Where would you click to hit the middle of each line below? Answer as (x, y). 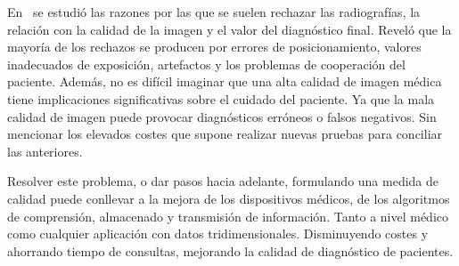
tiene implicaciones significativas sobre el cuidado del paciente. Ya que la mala (221, 98)
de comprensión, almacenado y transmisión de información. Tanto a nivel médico (228, 216)
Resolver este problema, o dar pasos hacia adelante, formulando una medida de (223, 181)
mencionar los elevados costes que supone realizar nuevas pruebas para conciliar (225, 134)
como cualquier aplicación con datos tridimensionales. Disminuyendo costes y (218, 234)
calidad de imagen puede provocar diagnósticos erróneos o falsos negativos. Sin (222, 116)
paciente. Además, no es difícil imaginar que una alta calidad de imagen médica (225, 81)
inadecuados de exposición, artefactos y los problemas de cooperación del (206, 64)
